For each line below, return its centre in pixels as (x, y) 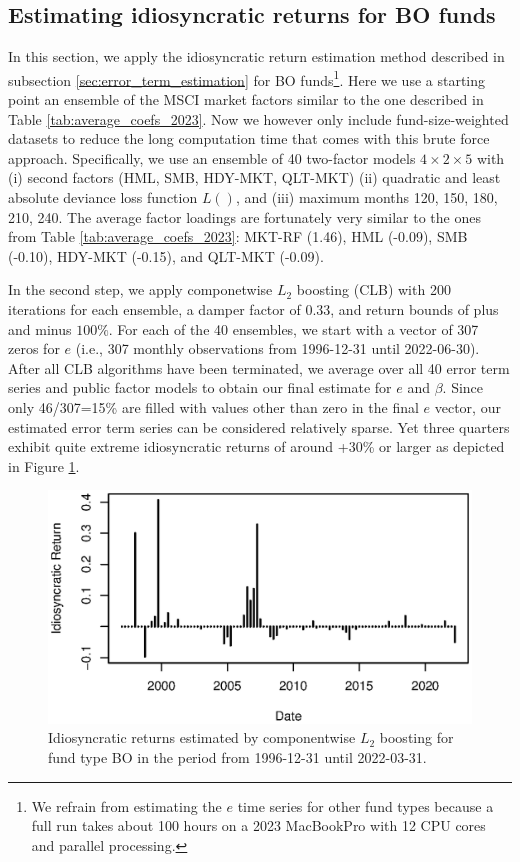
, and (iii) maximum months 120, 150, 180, (366, 197)
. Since (463, 387)
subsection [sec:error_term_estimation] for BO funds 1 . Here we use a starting (247, 78)
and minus (40, 328)
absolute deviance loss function (103, 197)
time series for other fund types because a (365, 805)
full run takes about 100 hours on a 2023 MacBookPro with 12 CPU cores (258, 825)
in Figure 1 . (44, 465)
